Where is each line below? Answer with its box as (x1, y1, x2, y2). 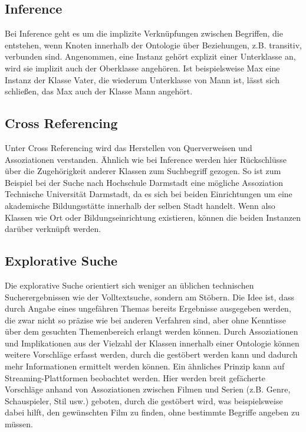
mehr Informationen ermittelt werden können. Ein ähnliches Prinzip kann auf (5, 360, 285, 372)
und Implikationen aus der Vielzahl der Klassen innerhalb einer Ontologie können (5, 336, 300, 349)
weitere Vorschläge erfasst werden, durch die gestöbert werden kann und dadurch (5, 348, 298, 361)
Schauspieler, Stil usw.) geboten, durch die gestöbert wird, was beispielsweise (5, 394, 283, 407)
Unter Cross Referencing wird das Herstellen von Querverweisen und (5, 141, 252, 153)
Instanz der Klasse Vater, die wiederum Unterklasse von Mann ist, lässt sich (5, 73, 279, 86)
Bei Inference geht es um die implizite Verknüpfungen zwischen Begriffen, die (5, 27, 283, 40)
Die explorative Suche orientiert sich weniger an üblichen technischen (5, 279, 254, 291)
